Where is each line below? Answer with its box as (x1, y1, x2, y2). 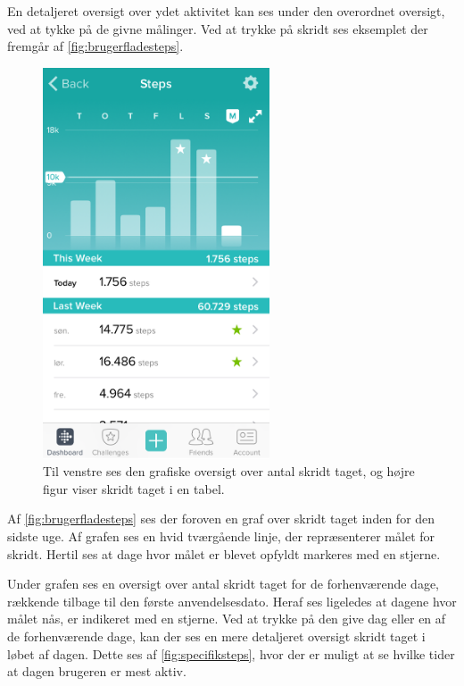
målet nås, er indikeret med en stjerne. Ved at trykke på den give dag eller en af (7, 609, 446, 628)
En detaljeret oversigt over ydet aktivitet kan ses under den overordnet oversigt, (7, 2, 445, 20)
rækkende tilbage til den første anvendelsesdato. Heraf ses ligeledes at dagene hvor (7, 591, 457, 610)
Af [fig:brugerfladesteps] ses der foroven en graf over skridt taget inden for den (7, 509, 435, 528)
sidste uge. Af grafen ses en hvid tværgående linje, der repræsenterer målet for (7, 526, 435, 545)
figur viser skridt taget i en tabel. (43, 479, 225, 498)
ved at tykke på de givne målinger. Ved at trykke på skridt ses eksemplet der (7, 19, 428, 38)
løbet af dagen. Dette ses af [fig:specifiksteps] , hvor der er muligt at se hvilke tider (7, 644, 455, 663)
